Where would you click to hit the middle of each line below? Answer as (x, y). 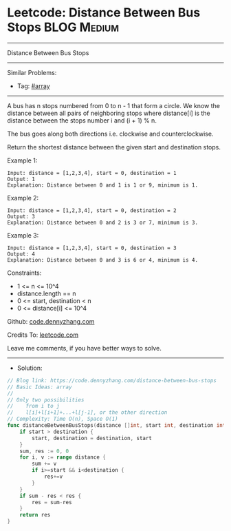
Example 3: (23, 235)
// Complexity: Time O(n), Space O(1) (63, 419)
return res (35, 515)
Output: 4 (21, 254)
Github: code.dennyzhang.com (51, 321)
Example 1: (22, 160)
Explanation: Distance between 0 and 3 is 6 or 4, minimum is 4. (102, 260)
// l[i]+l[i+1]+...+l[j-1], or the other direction (87, 413)
